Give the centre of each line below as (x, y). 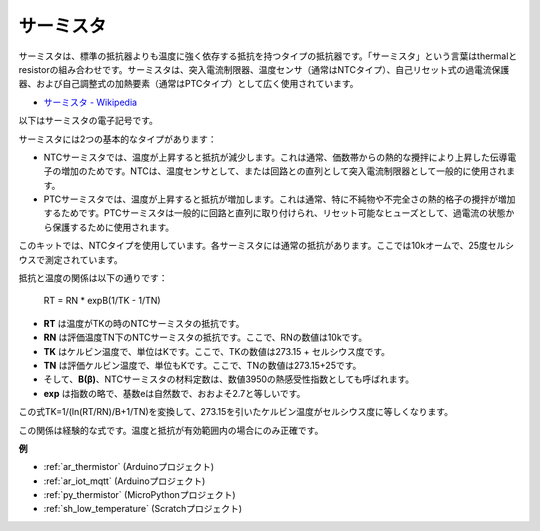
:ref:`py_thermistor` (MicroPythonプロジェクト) (139, 495)
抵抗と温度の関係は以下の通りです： (93, 278)
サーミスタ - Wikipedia (90, 102)
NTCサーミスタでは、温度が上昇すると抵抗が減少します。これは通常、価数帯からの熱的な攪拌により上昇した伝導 (275, 157)
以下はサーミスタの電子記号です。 (88, 121)
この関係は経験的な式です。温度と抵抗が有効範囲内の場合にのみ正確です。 (171, 430)
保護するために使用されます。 (113, 227)
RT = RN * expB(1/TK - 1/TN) (102, 301)
